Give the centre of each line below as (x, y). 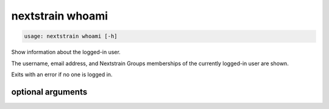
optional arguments (49, 92)
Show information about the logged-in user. (66, 52)
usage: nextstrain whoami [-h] (71, 36)
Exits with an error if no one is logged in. (62, 74)
